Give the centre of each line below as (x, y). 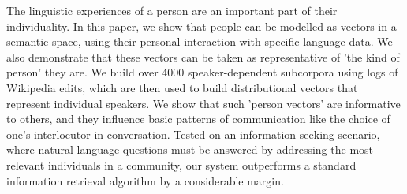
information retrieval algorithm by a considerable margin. (145, 180)
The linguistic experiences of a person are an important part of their (172, 10)
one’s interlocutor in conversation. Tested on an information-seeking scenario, (193, 134)
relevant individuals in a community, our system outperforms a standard (181, 164)
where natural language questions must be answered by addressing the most (190, 149)
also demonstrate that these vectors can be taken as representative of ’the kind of (203, 56)
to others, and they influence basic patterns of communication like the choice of (198, 119)
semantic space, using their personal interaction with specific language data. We (200, 41)
